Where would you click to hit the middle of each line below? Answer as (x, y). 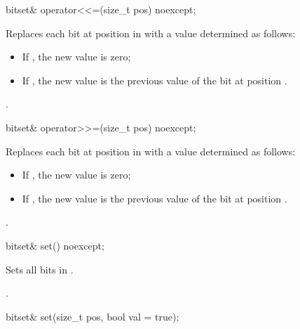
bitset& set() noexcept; (55, 245)
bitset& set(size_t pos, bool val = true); (93, 316)
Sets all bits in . (40, 269)
